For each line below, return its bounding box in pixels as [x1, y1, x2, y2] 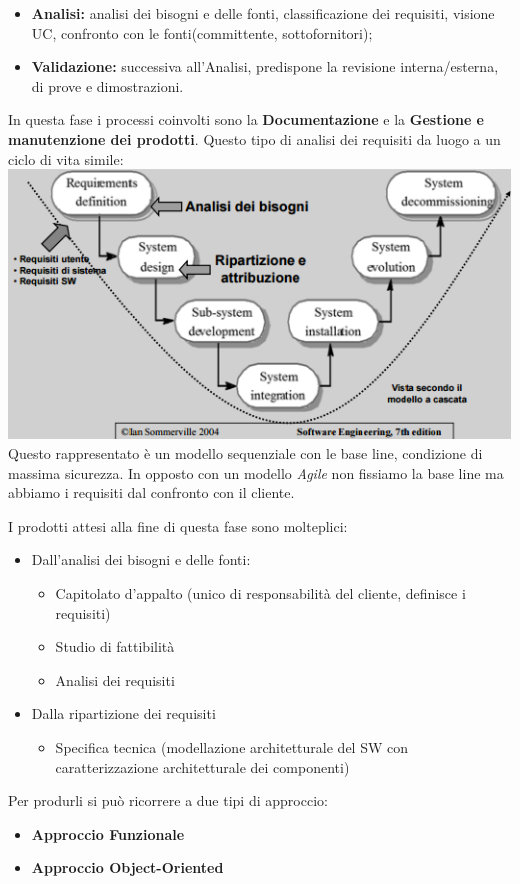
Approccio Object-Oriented [31, 857, 224, 878]
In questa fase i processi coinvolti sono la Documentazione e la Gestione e [8, 109, 484, 130]
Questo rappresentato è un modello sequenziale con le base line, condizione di [8, 443, 483, 464]
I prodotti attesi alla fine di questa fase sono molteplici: [8, 515, 348, 536]
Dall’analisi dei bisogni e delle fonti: [31, 549, 251, 570]
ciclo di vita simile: [8, 148, 124, 169]
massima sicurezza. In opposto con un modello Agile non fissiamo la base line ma [8, 462, 504, 483]
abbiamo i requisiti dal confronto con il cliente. [8, 482, 295, 503]
